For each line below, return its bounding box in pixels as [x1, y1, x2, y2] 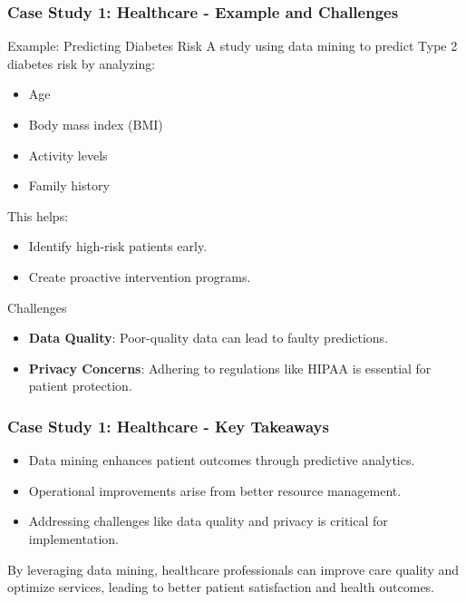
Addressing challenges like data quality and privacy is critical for [28, 511, 388, 530]
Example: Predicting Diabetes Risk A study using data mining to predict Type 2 [7, 36, 458, 55]
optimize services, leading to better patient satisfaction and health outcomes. [7, 578, 435, 597]
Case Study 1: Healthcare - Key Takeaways [7, 414, 329, 437]
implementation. [28, 529, 119, 548]
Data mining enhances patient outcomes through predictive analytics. [28, 451, 415, 470]
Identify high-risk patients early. [28, 237, 208, 256]
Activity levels [28, 145, 108, 164]
